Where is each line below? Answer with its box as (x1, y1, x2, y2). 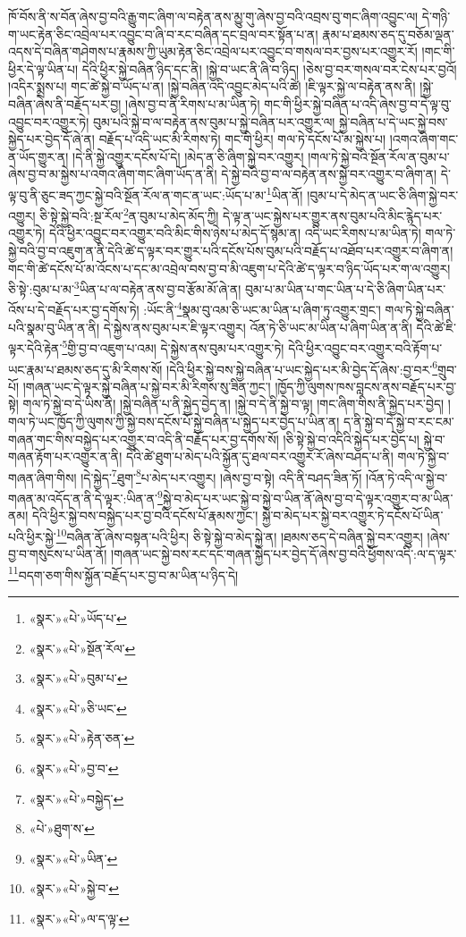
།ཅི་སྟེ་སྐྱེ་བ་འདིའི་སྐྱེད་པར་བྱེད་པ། (283, 429, 419, 448)
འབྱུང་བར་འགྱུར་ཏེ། (8, 112, 89, 131)
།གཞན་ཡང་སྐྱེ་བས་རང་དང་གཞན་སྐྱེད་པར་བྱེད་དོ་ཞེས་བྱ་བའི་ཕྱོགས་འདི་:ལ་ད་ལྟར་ (111, 544, 457, 563)
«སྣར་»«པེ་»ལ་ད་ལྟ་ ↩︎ (29, 908, 130, 927)
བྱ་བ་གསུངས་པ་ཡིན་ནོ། (8, 544, 107, 563)
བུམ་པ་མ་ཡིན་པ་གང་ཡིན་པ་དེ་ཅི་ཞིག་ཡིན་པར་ (244, 279, 446, 298)
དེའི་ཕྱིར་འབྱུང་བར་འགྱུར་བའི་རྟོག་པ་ (288, 338, 443, 357)
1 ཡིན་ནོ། (266, 182, 303, 204)
